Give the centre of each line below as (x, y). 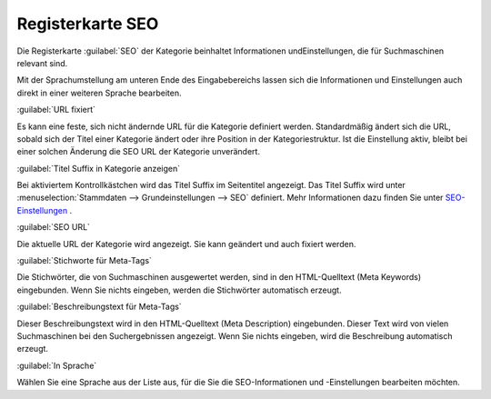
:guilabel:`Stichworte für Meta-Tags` (84, 261)
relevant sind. (42, 63)
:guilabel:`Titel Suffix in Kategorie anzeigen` (99, 168)
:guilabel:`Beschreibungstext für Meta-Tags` (99, 307)
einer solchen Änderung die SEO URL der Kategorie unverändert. (139, 152)
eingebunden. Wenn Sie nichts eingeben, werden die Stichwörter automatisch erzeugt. (179, 290)
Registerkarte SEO (88, 24)
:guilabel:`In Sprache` (57, 365)
